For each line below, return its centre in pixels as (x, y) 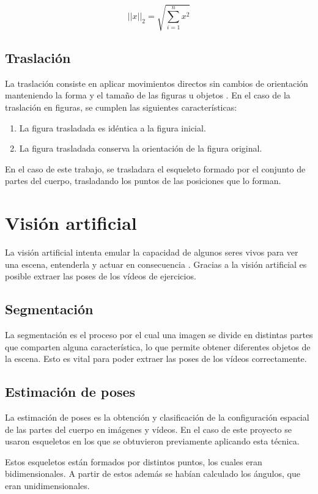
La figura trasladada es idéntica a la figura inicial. (113, 127)
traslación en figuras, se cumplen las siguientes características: (121, 107)
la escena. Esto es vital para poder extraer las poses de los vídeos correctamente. (156, 359)
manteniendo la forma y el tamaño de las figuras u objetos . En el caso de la (148, 95)
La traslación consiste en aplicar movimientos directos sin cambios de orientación (157, 83)
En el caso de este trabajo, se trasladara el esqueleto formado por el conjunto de (155, 168)
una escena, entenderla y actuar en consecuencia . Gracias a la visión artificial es (156, 264)
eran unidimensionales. (47, 485)
